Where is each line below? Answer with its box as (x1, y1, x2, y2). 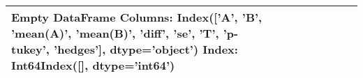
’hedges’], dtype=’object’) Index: (54, 41, 238, 57)
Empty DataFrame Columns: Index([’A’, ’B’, (11, 9, 262, 25)
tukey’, (11, 41, 50, 57)
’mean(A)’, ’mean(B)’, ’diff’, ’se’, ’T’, (11, 25, 219, 41)
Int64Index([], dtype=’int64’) (11, 57, 175, 73)
